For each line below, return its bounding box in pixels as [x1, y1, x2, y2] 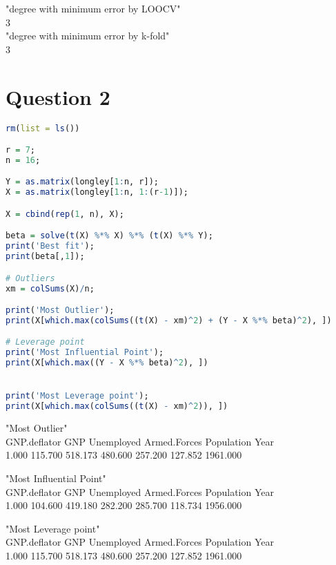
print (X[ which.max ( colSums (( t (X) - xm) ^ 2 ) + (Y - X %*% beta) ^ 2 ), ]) [6, 315, 332, 325]
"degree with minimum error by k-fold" [6, 28, 170, 43]
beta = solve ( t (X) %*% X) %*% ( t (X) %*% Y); [6, 231, 213, 241]
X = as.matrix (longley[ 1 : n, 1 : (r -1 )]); [6, 187, 189, 198]
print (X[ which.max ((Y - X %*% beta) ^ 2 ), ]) [6, 358, 208, 368]
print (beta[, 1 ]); [6, 251, 85, 262]
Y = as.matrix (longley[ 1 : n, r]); [6, 177, 159, 187]
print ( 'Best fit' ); [6, 241, 95, 251]
